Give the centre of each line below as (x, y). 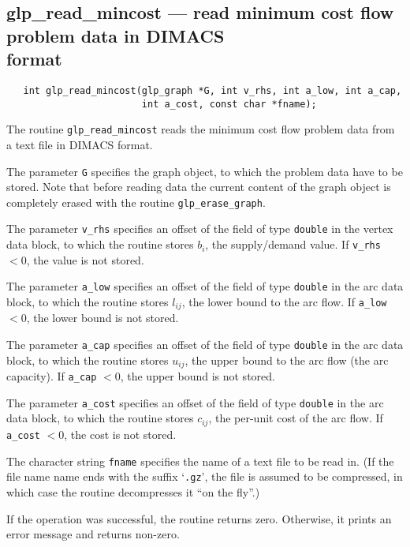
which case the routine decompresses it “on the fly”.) (133, 491)
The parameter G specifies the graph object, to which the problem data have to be (205, 171)
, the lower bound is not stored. (102, 318)
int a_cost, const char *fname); (229, 104)
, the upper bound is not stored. (198, 376)
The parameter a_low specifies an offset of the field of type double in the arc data (205, 286)
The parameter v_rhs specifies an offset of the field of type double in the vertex (200, 229)
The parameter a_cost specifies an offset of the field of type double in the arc (195, 402)
